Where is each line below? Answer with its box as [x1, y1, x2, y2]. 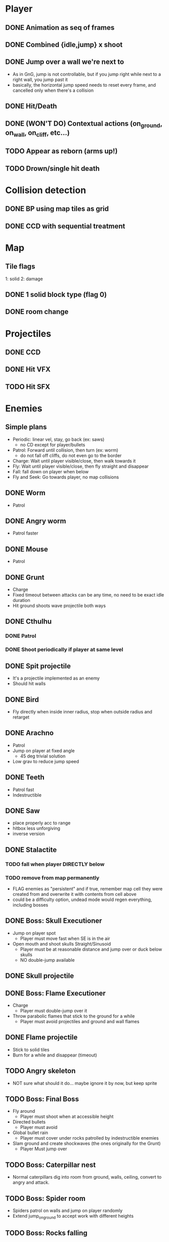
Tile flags [5, 262, 35, 271]
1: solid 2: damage [5, 276, 43, 282]
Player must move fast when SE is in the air [20, 935, 110, 942]
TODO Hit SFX [5, 382, 51, 391]
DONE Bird [5, 695, 39, 704]
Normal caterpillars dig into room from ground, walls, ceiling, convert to [12, 1174, 162, 1180]
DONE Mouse [5, 545, 48, 553]
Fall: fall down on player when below [12, 468, 89, 474]
